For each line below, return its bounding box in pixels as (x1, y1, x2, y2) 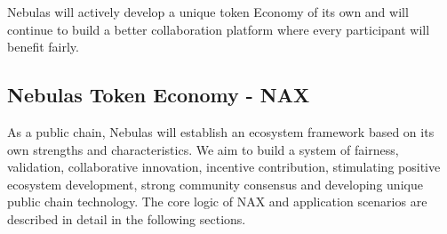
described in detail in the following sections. (7, 209, 246, 228)
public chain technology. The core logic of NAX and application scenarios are (7, 192, 427, 211)
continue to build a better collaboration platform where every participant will (7, 20, 430, 38)
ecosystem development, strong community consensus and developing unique (7, 174, 423, 193)
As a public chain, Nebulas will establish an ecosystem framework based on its (7, 122, 435, 141)
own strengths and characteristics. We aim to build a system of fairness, (7, 140, 399, 158)
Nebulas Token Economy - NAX (7, 81, 310, 109)
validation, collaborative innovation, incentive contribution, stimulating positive (7, 157, 441, 176)
